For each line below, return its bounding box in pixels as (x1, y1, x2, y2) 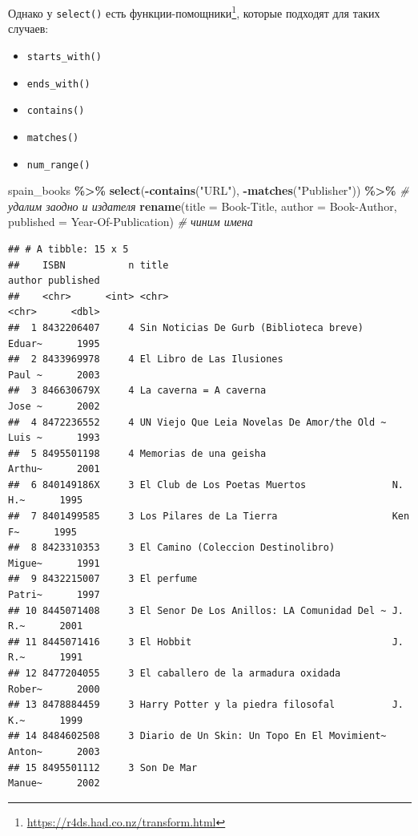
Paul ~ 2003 (8, 369, 100, 381)
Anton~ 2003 (8, 745, 100, 757)
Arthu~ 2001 (8, 463, 100, 475)
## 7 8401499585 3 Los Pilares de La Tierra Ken (8, 511, 410, 523)
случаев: (8, 20, 49, 37)
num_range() (26, 159, 90, 171)
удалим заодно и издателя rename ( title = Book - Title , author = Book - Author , (8, 197, 397, 214)
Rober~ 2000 (8, 683, 100, 695)
